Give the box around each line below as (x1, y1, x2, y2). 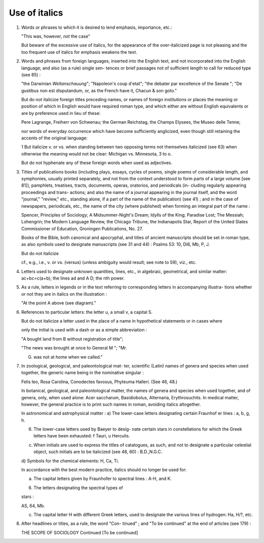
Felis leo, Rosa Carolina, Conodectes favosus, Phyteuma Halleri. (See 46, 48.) (21, 379, 178, 385)
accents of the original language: (21, 135, 88, 141)
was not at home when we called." (33, 354, 103, 360)
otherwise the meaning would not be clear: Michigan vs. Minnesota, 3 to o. (21, 151, 172, 156)
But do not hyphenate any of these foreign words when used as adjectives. (21, 160, 173, 166)
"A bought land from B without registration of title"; (21, 336, 124, 342)
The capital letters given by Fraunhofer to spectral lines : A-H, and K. (33, 476, 172, 481)
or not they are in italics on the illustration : (21, 291, 107, 297)
